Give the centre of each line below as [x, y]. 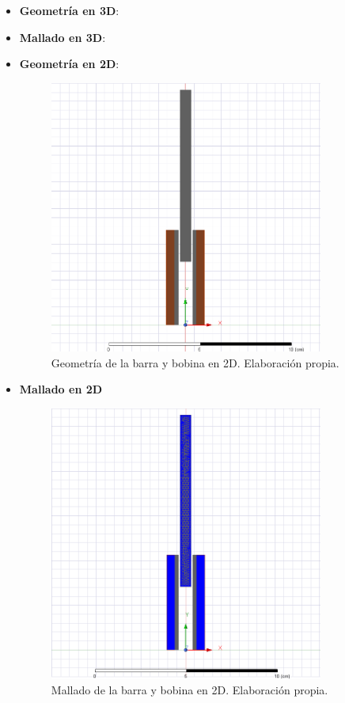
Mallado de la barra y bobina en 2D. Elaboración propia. [190, 690]
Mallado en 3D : [63, 37]
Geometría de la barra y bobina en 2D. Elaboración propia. [195, 362]
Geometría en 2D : [69, 64]
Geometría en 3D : [69, 10]
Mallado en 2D [61, 389]
